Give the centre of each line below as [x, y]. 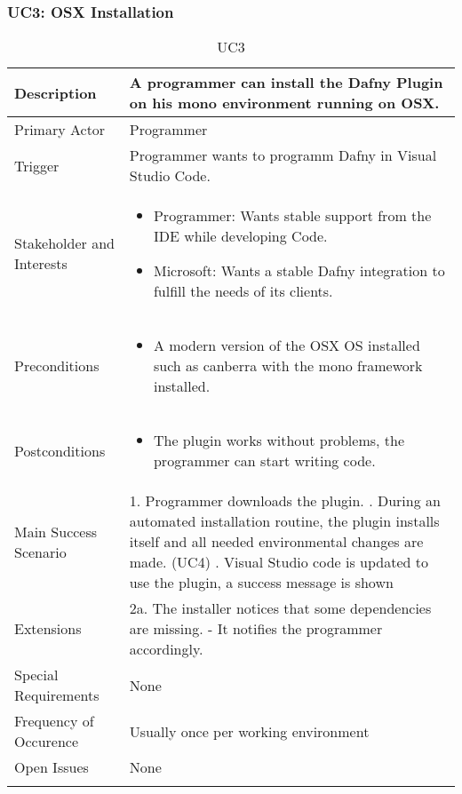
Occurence [47, 742]
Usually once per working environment [249, 731]
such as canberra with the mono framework [288, 366]
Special [36, 675]
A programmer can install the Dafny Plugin [286, 83]
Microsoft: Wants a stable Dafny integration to [299, 271]
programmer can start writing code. [264, 461]
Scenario [40, 552]
